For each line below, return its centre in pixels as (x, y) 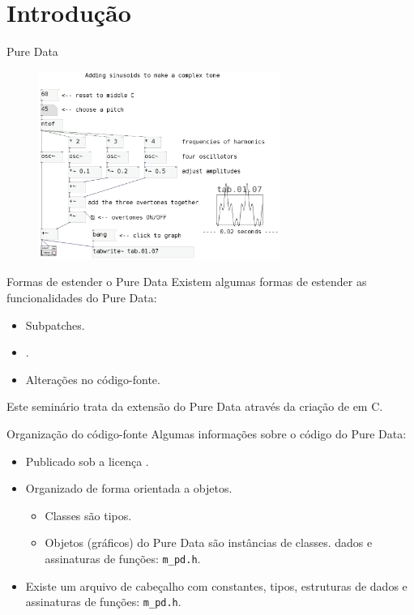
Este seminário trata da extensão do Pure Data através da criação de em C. (195, 406)
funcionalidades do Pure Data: (82, 298)
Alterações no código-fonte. (93, 379)
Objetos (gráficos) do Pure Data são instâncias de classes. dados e (209, 542)
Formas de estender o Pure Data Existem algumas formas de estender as (187, 282)
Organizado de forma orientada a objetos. (129, 488)
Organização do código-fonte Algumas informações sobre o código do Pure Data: (207, 434)
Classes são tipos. (88, 515)
